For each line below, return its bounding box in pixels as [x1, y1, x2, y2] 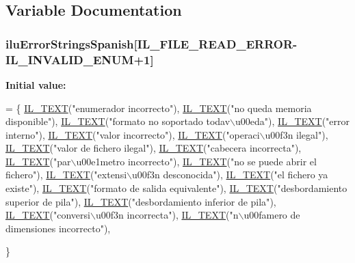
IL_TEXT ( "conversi [5, 208, 90, 222]
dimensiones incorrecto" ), [5, 221, 111, 235]
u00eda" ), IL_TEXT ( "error [235, 114, 350, 128]
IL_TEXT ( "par [5, 154, 71, 168]
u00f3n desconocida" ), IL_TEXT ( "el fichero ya [132, 167, 328, 182]
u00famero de [244, 208, 300, 222]
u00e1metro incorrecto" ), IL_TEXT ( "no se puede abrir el [76, 154, 317, 168]
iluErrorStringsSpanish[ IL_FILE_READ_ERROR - [5, 35, 298, 52]
